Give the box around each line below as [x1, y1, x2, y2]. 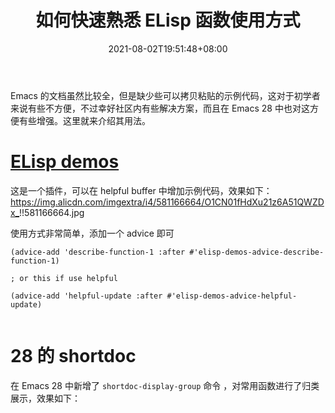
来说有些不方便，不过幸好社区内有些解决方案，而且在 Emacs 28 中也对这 [10, 102, 310, 114]
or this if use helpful [19, 273, 118, 283]
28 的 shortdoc [10, 345, 137, 368]
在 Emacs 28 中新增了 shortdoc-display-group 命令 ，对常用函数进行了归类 [10, 379, 320, 391]
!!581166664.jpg [19, 206, 85, 218]
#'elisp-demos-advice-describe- [189, 247, 325, 257]
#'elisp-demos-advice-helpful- [166, 291, 298, 301]
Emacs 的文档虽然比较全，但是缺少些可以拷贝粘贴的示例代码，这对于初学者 [10, 89, 321, 101]
